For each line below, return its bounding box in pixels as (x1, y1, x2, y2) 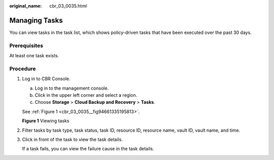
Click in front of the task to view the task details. (22, 136, 123, 142)
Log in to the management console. (35, 85, 109, 91)
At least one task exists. (9, 53, 59, 59)
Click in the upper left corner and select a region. (35, 92, 138, 98)
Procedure (9, 65, 36, 72)
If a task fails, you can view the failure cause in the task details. (22, 146, 154, 152)
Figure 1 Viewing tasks (22, 118, 70, 124)
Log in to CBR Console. (22, 76, 71, 82)
